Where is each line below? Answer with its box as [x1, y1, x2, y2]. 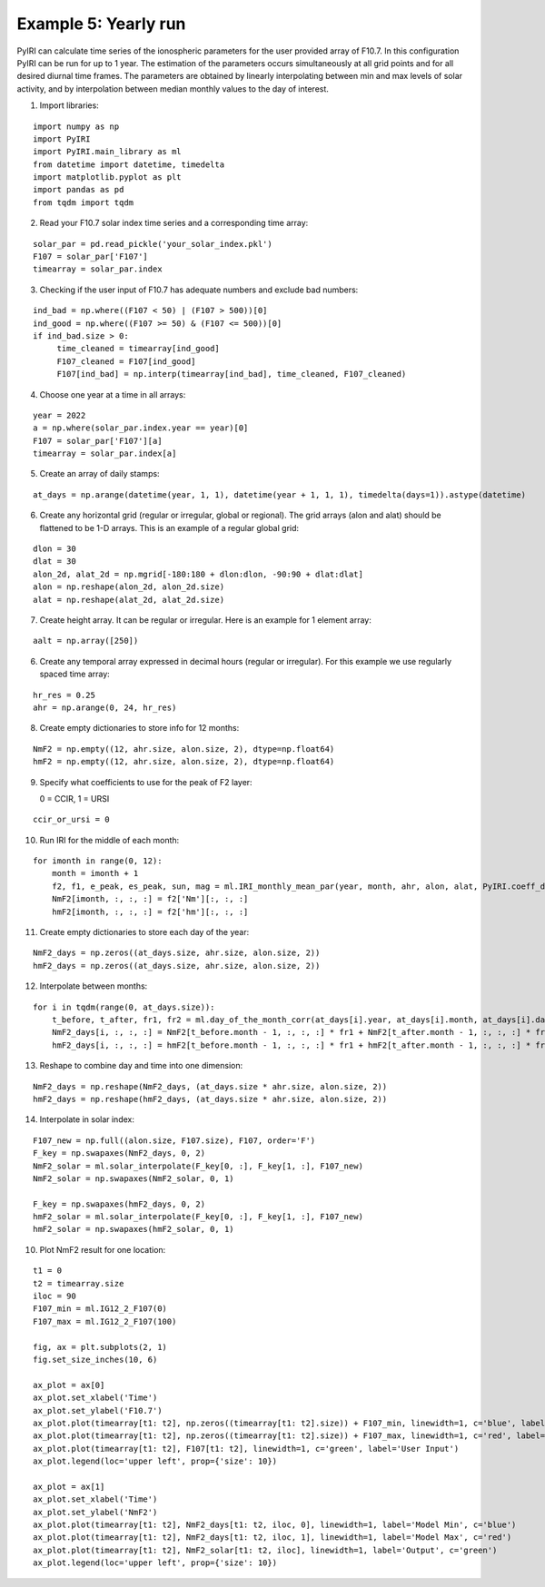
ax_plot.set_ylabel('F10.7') [33, 1405, 163, 1415]
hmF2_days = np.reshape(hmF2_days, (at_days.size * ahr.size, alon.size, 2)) [33, 1094, 388, 1104]
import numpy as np [33, 121, 120, 132]
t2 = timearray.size [33, 1278, 124, 1288]
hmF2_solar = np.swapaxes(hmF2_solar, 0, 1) [33, 1224, 235, 1235]
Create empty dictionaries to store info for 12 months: [39, 723, 240, 734]
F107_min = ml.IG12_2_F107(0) [33, 1304, 168, 1314]
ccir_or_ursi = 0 [33, 814, 110, 825]
